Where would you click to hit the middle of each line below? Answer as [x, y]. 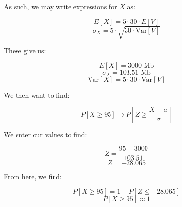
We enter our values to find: [45, 134]
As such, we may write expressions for [61, 6]
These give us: [25, 51]
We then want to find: [37, 95]
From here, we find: [33, 176]
